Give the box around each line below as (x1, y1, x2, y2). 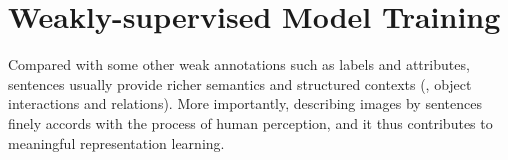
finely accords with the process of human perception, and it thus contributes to (8, 112, 493, 133)
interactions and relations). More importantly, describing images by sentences (8, 93, 482, 114)
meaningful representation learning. (8, 132, 225, 153)
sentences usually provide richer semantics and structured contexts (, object (8, 73, 472, 94)
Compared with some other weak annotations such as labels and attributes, (8, 54, 470, 75)
